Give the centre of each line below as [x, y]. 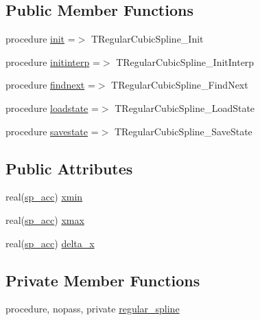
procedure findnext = [50, 85]
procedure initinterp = [53, 61]
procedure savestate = [52, 131]
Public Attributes [69, 168]
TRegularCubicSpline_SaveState [183, 131]
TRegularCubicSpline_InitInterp [185, 61]
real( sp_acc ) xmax [45, 219]
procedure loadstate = [52, 107]
